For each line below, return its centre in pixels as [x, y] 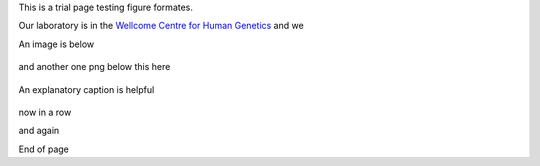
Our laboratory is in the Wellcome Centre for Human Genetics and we [161, 26]
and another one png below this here [94, 67]
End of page [44, 149]
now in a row [45, 112]
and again [39, 131]
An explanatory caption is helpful [86, 89]
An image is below [56, 44]
